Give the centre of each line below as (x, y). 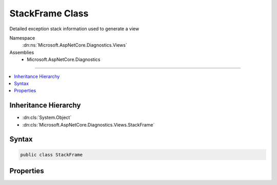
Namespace (22, 38)
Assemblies (22, 52)
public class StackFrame (52, 155)
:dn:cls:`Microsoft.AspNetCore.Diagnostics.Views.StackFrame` (88, 125)
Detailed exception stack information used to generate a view (74, 29)
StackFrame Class (49, 13)
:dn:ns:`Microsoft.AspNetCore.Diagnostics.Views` (75, 45)
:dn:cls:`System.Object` (47, 117)
